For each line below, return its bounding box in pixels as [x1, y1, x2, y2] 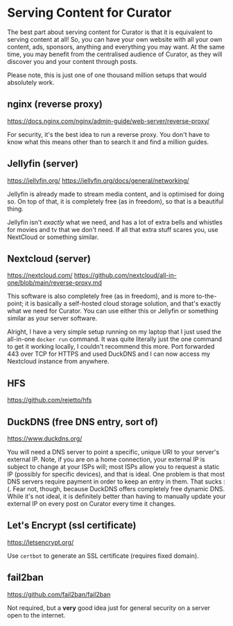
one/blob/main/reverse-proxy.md [7, 279, 103, 287]
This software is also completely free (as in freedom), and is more [7, 292, 196, 300]
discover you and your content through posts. [7, 57, 138, 65]
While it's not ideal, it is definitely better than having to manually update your [7, 492, 226, 500]
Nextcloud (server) [7, 252, 92, 265]
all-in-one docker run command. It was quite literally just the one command [7, 335, 223, 343]
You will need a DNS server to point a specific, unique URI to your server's [7, 448, 220, 456]
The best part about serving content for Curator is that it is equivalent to [7, 28, 213, 36]
